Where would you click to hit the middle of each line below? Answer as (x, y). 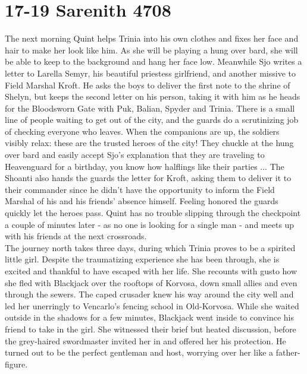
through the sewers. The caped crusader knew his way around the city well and (149, 294)
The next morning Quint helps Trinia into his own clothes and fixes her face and (152, 38)
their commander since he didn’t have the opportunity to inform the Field (140, 189)
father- (288, 352)
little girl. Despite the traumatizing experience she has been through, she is (142, 259)
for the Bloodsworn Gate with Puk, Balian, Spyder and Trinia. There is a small (150, 108)
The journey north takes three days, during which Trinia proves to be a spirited (150, 247)
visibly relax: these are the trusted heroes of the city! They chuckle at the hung (149, 143)
